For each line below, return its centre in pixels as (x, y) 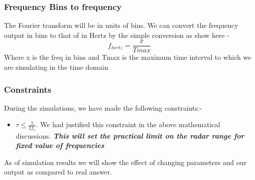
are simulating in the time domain (56, 67)
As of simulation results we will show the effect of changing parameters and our (125, 162)
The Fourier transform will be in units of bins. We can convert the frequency (121, 25)
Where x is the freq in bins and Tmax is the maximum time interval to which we (128, 57)
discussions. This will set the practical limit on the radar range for (130, 135)
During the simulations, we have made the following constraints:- (103, 107)
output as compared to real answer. (58, 172)
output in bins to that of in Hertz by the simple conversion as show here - (117, 35)
